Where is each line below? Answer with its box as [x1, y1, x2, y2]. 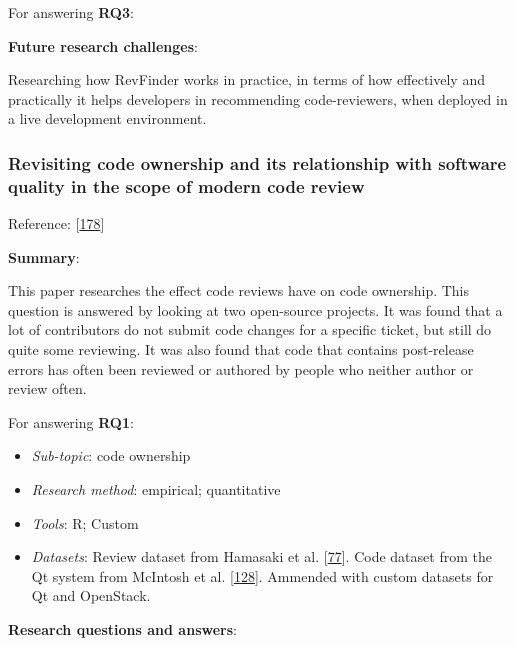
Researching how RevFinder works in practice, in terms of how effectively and [8, 69, 485, 90]
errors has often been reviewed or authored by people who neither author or [8, 358, 474, 379]
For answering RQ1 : [8, 411, 134, 432]
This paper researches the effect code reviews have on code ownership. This [8, 280, 470, 301]
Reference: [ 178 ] [8, 213, 105, 234]
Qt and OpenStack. [31, 585, 151, 606]
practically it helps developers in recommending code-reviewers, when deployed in [8, 88, 508, 109]
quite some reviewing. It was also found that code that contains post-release [8, 339, 474, 360]
